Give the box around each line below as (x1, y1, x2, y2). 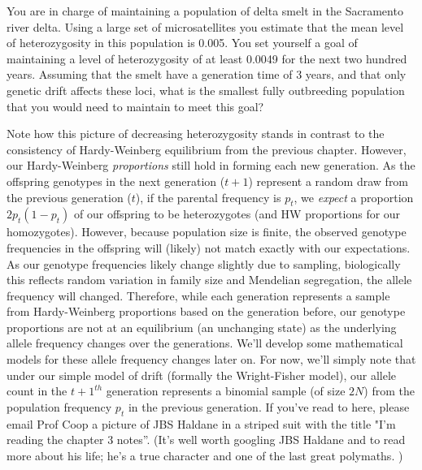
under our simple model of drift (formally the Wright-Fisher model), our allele (7, 366, 397, 383)
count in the (7, 382, 67, 399)
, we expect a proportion (294, 188, 414, 205)
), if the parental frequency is (135, 188, 281, 205)
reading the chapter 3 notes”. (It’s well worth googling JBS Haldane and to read (7, 431, 406, 448)
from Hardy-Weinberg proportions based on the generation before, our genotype (7, 303, 406, 320)
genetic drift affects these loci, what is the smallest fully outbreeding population (7, 81, 405, 98)
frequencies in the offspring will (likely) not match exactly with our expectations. (7, 239, 411, 256)
